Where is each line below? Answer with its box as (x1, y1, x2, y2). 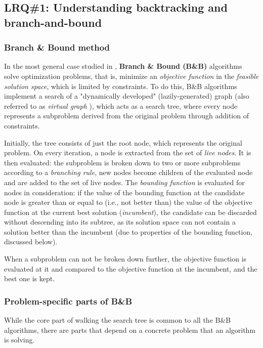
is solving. (4, 334, 35, 345)
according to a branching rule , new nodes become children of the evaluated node (4, 167, 253, 178)
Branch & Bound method (4, 41, 110, 54)
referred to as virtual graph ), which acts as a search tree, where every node (4, 100, 238, 111)
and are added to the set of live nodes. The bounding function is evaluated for (4, 177, 245, 187)
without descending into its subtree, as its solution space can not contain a (4, 216, 236, 227)
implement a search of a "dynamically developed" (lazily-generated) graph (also (4, 91, 249, 101)
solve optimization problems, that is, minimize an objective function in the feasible (4, 70, 259, 81)
